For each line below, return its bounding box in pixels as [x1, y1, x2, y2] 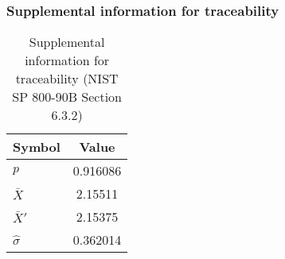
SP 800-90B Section [12, 87, 123, 106]
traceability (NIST [15, 69, 119, 88]
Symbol [13, 137, 61, 157]
